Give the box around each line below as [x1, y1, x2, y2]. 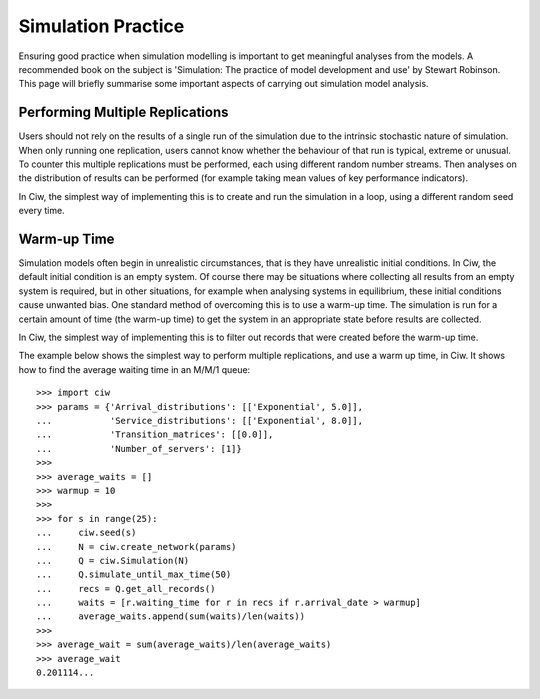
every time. [18, 205, 65, 217]
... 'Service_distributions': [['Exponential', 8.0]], [36, 415, 364, 426]
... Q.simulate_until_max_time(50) [36, 569, 232, 580]
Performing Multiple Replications [18, 104, 229, 121]
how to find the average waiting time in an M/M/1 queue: [18, 363, 251, 375]
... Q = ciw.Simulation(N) [36, 555, 190, 566]
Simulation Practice [18, 15, 185, 37]
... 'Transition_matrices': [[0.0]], [36, 429, 274, 440]
